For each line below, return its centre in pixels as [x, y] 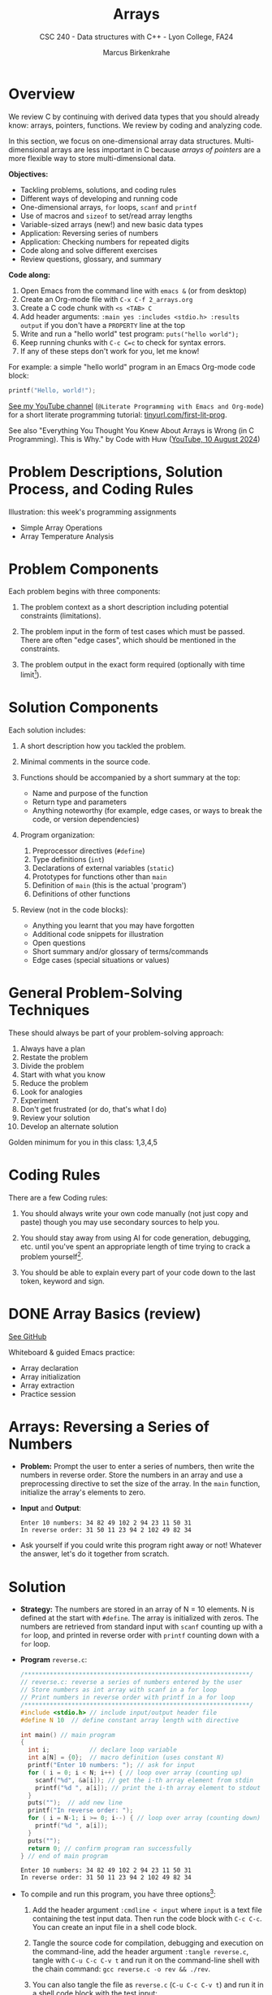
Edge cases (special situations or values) [101, 960]
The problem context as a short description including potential [124, 607]
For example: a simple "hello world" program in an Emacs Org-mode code [132, 366]
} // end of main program [64, 1856]
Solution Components [84, 708]
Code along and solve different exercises [89, 250]
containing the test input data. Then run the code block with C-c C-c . [147, 1918]
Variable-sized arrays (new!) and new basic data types [112, 224]
